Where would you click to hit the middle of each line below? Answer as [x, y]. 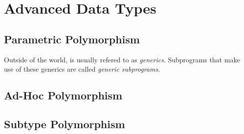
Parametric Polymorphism [72, 39]
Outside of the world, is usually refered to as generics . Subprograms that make [122, 59]
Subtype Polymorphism [65, 124]
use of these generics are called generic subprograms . [82, 69]
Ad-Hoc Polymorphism [63, 95]
